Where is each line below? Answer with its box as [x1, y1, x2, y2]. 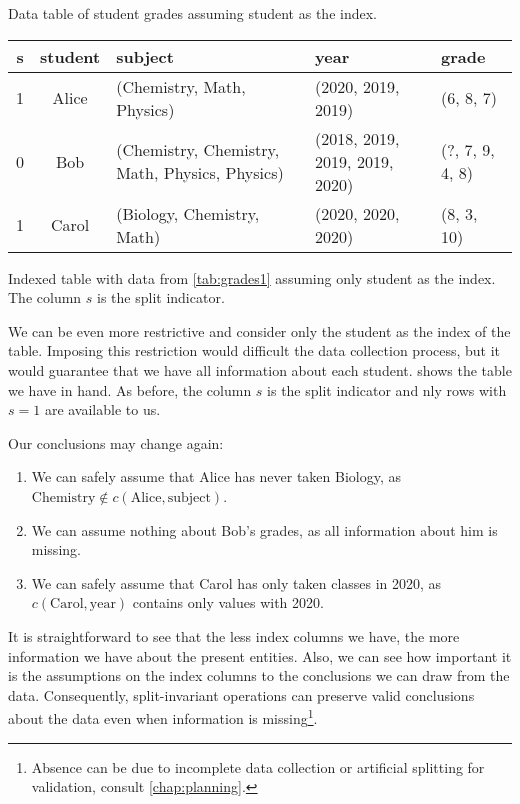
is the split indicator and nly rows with [267, 379, 507, 400]
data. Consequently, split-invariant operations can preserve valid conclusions [8, 684, 475, 705]
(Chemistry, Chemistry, [116, 138, 280, 162]
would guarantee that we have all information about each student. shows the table [8, 359, 512, 380]
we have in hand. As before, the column [8, 379, 252, 400]
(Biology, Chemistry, [116, 201, 260, 225]
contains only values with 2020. [132, 592, 324, 613]
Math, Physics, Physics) [116, 161, 284, 185]
